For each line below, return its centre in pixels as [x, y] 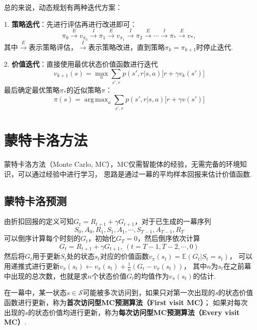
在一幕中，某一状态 [35, 292]
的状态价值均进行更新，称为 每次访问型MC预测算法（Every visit [134, 312]
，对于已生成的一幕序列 [173, 221]
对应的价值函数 [125, 256]
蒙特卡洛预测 [35, 200]
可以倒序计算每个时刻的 [42, 238]
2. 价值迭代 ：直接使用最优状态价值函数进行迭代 [81, 64]
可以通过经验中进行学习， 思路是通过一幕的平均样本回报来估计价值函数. [135, 173]
